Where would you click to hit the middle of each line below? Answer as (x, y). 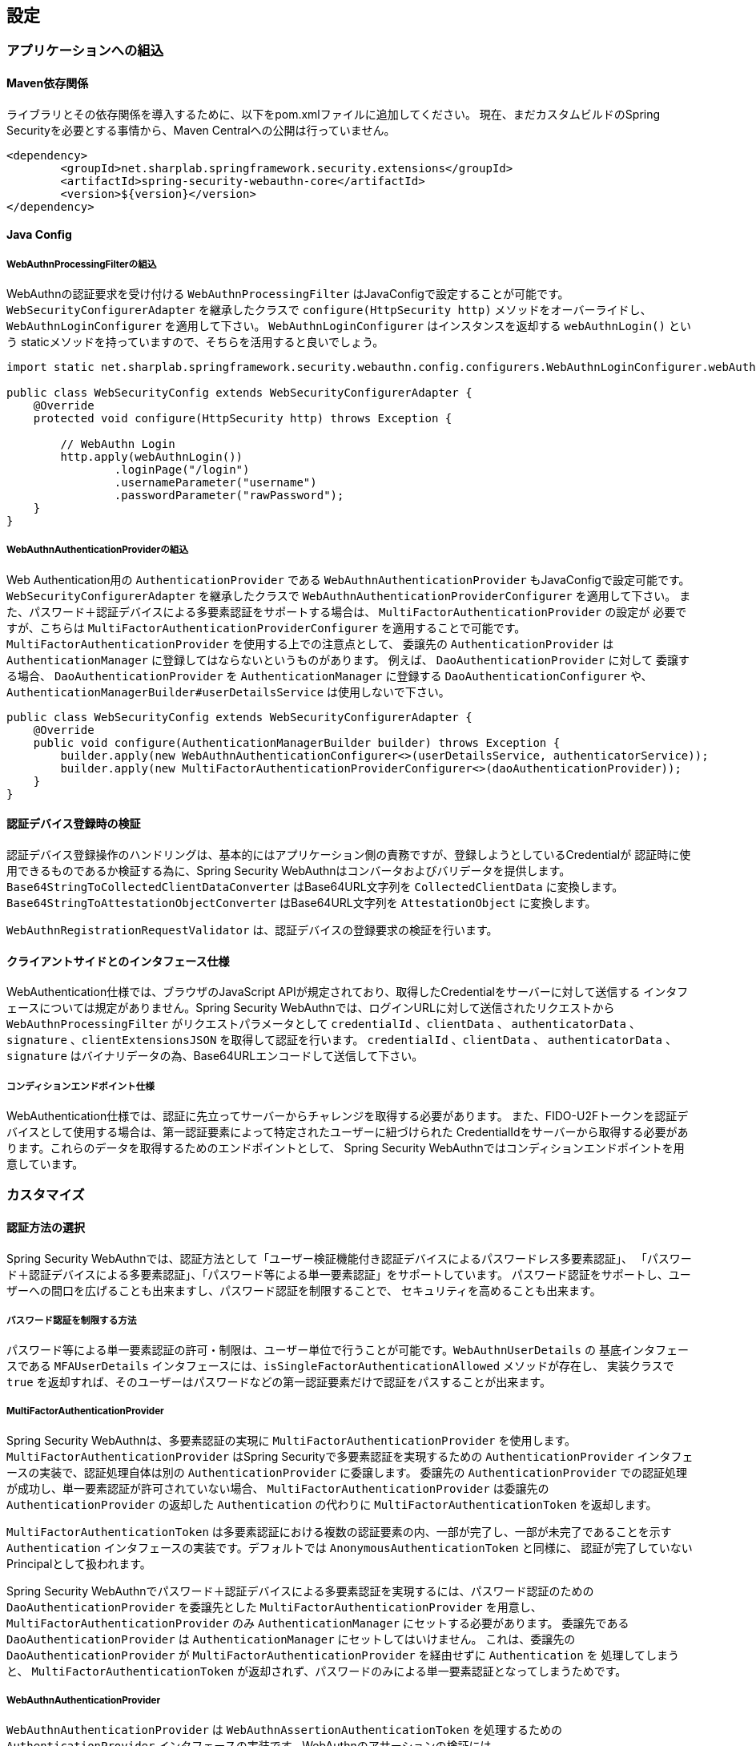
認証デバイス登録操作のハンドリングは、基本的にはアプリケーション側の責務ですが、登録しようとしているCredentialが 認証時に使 (349, 855)
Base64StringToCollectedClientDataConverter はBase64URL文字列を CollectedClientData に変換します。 (315, 887)
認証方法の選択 (46, 1228)
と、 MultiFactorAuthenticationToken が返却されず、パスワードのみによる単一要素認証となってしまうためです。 (317, 1671)
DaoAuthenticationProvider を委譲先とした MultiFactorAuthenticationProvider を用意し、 (274, 1607)
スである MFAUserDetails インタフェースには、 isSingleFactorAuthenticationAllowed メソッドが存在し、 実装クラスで (340, 1366)
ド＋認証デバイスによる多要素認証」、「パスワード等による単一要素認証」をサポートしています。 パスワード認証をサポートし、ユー (349, 1274)
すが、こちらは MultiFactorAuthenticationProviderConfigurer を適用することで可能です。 (266, 627)
